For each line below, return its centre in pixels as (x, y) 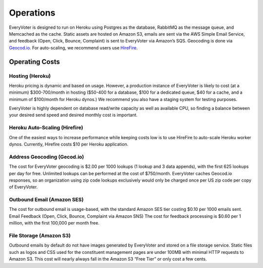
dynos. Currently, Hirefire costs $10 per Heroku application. (69, 144)
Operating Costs (35, 62)
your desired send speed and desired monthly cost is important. (73, 115)
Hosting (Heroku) (30, 76)
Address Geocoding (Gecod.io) (47, 157)
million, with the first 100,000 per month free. (54, 223)
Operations (32, 13)
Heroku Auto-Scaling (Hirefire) (46, 128)
